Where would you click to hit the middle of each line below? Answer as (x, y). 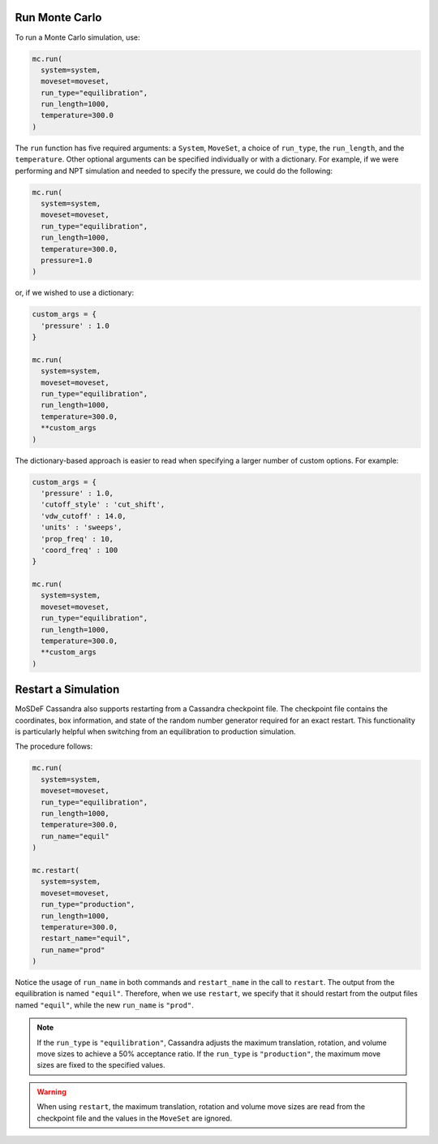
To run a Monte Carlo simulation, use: (78, 37)
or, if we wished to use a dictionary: (74, 293)
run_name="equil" (75, 836)
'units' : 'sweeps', (82, 527)
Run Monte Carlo (58, 17)
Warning (52, 1091)
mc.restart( (56, 870)
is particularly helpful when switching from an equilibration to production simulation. (155, 732)
